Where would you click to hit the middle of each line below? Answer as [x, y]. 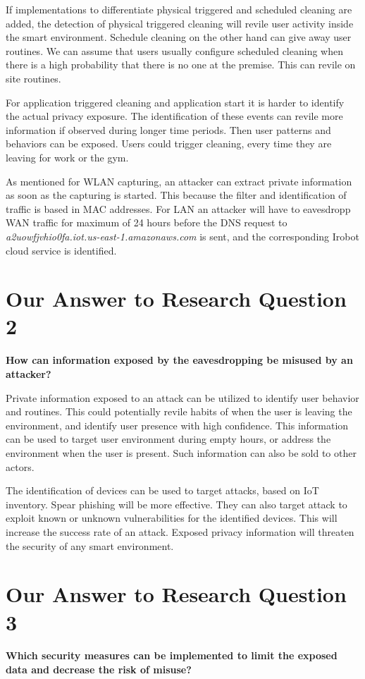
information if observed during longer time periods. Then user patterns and [168, 129]
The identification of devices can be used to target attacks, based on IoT [162, 490]
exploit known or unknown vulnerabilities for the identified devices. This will [172, 518]
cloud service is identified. [61, 250]
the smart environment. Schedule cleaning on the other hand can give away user [179, 37]
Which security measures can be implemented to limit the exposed [172, 655]
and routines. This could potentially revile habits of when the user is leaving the [179, 411]
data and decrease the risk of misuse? [99, 669]
